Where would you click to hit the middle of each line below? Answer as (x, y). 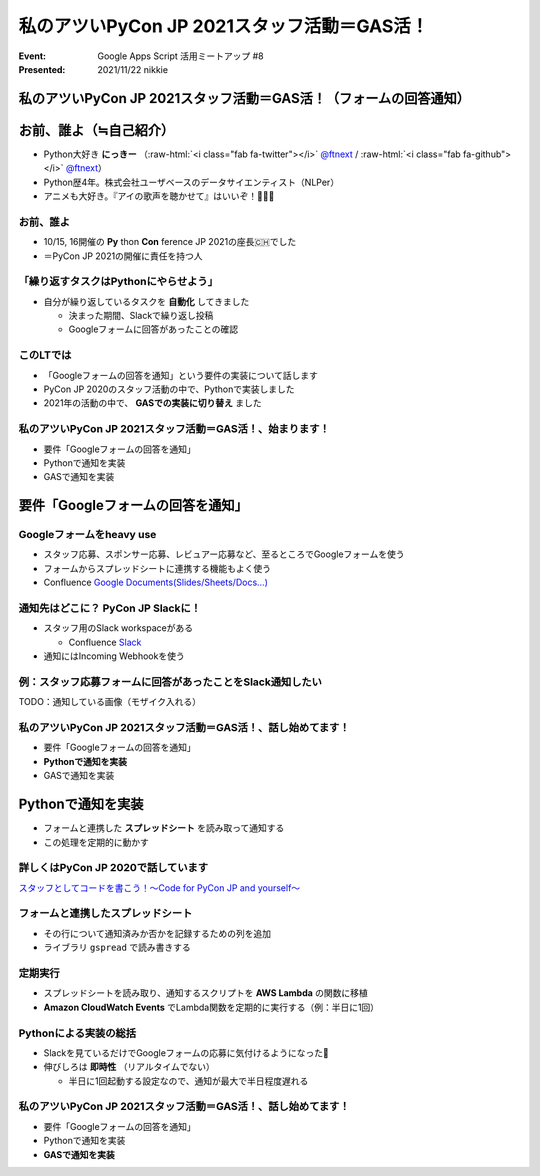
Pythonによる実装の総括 (77, 1033)
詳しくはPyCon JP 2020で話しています (113, 868)
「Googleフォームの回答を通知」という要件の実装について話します (181, 375)
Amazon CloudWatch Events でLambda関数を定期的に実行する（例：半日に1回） (211, 1007)
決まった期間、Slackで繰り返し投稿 (141, 316)
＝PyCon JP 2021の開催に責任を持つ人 (123, 256)
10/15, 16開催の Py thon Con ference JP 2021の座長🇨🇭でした (170, 242)
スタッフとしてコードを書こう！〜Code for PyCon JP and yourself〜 (159, 887)
